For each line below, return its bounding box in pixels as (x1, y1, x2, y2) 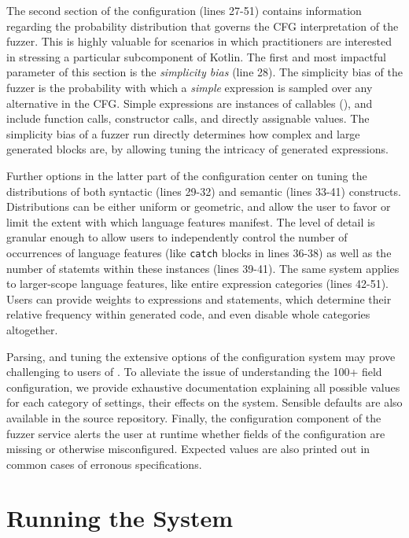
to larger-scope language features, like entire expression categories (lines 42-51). (6, 275, 389, 292)
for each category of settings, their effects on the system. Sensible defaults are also (6, 394, 403, 411)
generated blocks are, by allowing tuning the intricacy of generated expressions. (6, 141, 389, 157)
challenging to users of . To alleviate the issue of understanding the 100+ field (6, 363, 382, 380)
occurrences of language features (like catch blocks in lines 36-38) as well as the (6, 244, 392, 260)
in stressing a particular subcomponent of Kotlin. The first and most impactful (6, 48, 386, 64)
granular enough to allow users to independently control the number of (6, 229, 348, 245)
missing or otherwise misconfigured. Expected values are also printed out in (6, 440, 370, 457)
